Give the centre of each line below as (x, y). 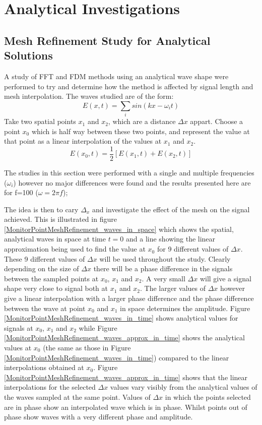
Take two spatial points (40, 121)
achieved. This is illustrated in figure (60, 219)
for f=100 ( (21, 192)
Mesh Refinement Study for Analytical (107, 40)
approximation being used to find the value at (75, 249)
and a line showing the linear (171, 239)
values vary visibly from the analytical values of (184, 387)
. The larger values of (173, 288)
